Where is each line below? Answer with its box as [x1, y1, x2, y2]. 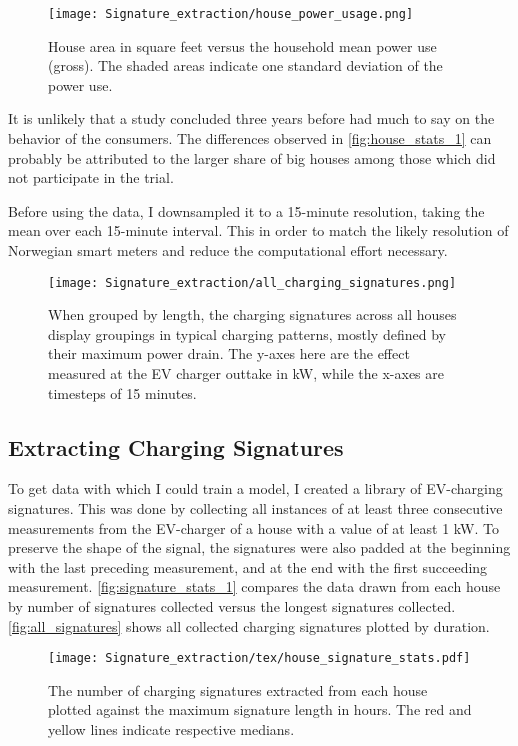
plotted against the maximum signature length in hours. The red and [48, 699, 472, 720]
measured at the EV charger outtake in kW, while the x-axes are [48, 363, 444, 384]
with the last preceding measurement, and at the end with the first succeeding [8, 556, 488, 577]
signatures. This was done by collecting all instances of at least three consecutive [8, 498, 503, 519]
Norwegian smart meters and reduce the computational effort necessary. [8, 240, 448, 260]
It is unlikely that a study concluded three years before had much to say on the [8, 108, 495, 129]
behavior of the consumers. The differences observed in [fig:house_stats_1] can [8, 128, 492, 149]
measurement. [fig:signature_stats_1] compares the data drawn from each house [8, 576, 501, 597]
